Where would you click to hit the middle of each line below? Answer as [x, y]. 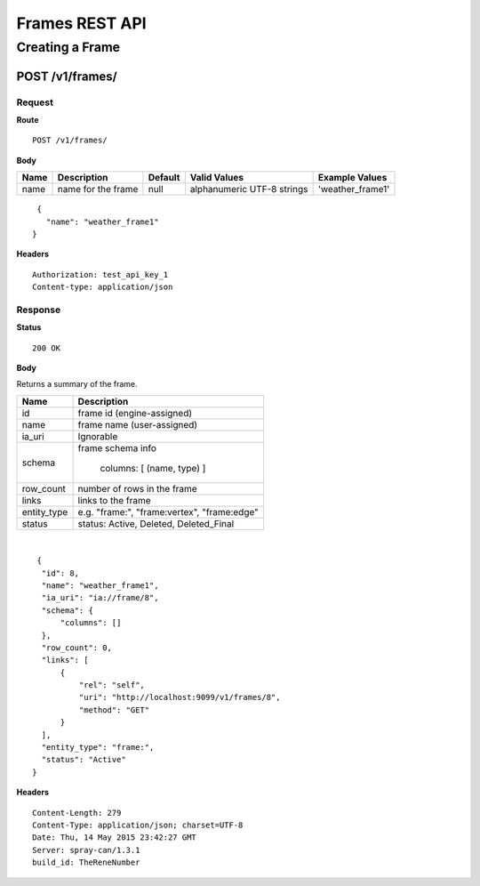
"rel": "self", [112, 685]
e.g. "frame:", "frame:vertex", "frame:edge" [168, 511]
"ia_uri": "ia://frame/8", [100, 598]
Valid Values [217, 178]
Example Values [352, 178]
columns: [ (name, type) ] [153, 468]
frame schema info [117, 447]
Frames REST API [81, 23]
